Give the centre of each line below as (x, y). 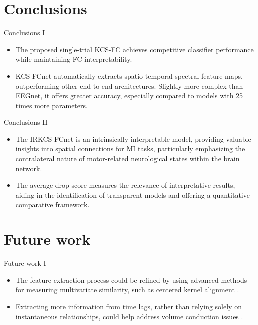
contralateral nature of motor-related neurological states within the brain (128, 158)
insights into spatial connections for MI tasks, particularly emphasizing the (130, 148)
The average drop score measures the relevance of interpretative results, (125, 185)
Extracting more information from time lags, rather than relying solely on (129, 306)
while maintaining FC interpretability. (74, 59)
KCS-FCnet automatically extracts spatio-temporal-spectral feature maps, (129, 75)
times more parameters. (52, 105)
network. (29, 168)
